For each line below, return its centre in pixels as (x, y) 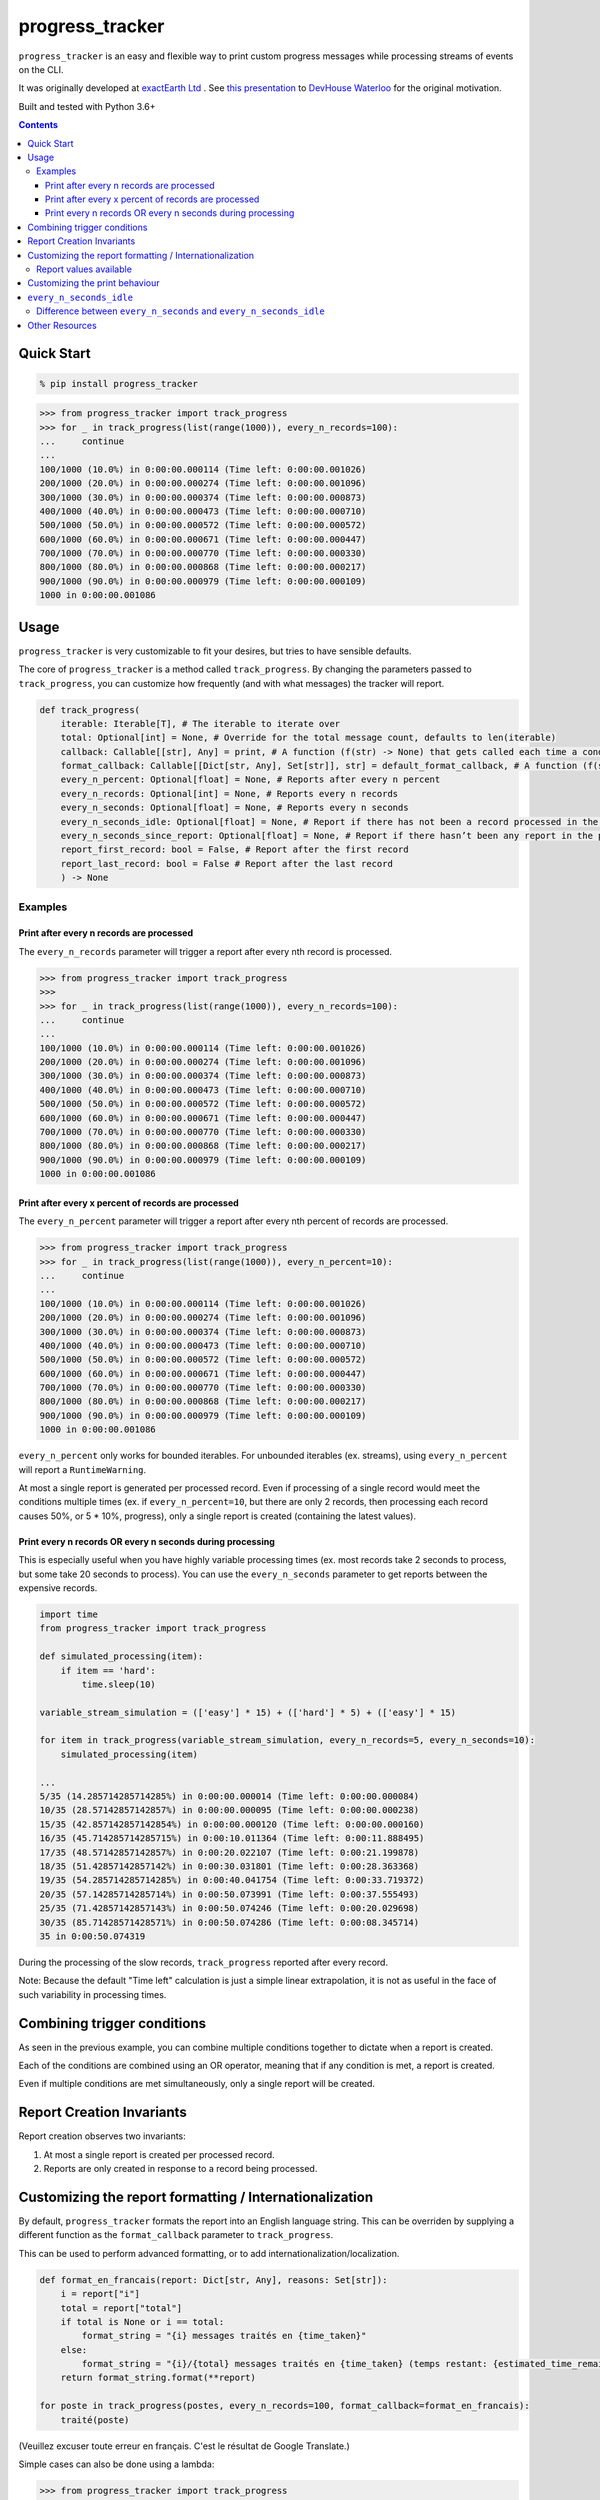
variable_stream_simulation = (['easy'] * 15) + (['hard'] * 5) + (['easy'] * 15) (248, 1712)
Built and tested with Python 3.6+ (87, 106)
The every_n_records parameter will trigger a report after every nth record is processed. (205, 951)
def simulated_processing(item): (121, 1656)
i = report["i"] (100, 2294)
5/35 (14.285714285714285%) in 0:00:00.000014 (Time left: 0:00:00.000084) (229, 1796)
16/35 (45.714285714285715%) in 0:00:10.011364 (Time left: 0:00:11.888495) (232, 1838)
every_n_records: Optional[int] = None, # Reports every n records (229, 793)
